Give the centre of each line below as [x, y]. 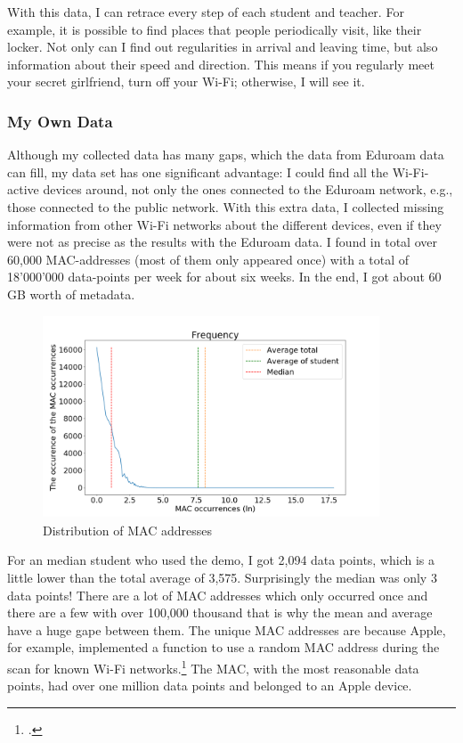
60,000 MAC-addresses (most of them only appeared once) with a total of [208, 259]
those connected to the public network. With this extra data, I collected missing [226, 206]
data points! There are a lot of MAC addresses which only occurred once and [218, 595]
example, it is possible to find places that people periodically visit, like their [215, 29]
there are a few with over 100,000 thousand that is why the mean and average [220, 612]
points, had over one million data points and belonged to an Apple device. [210, 686]
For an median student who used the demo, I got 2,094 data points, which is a [221, 560]
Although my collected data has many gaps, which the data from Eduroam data [226, 155]
